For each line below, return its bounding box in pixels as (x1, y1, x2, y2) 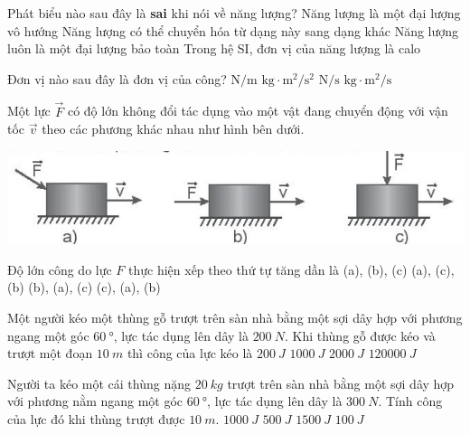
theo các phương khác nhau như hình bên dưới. (42, 119, 305, 138)
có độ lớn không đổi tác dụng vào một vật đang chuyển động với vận (67, 101, 448, 120)
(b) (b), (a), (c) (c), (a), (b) (7, 278, 161, 297)
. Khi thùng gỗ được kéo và (284, 325, 436, 344)
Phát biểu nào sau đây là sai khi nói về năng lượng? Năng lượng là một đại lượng (7, 4, 461, 22)
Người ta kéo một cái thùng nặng (7, 373, 191, 392)
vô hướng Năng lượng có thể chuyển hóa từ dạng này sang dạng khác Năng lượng (7, 21, 459, 40)
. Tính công (378, 392, 443, 410)
